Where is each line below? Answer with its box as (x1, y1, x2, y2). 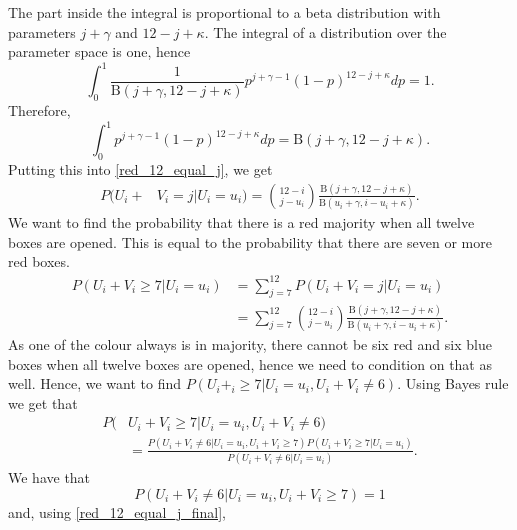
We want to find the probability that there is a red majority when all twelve (8, 212, 475, 233)
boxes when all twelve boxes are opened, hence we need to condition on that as (8, 353, 492, 374)
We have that (8, 467, 91, 488)
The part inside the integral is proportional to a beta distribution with (8, 2, 441, 22)
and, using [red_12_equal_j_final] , (8, 501, 226, 522)
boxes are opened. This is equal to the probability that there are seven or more (8, 231, 492, 252)
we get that (8, 392, 78, 413)
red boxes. (8, 251, 70, 272)
